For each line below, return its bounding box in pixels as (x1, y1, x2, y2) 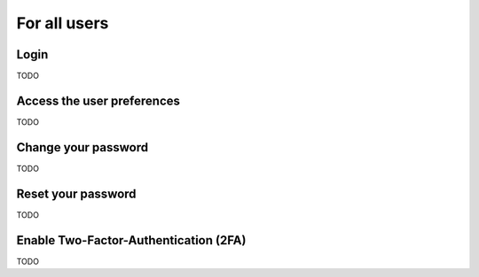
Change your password (16, 140, 149, 155)
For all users (16, 13, 109, 33)
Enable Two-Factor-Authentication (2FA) (16, 233, 247, 248)
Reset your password (16, 186, 137, 201)
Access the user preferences (16, 93, 181, 108)
